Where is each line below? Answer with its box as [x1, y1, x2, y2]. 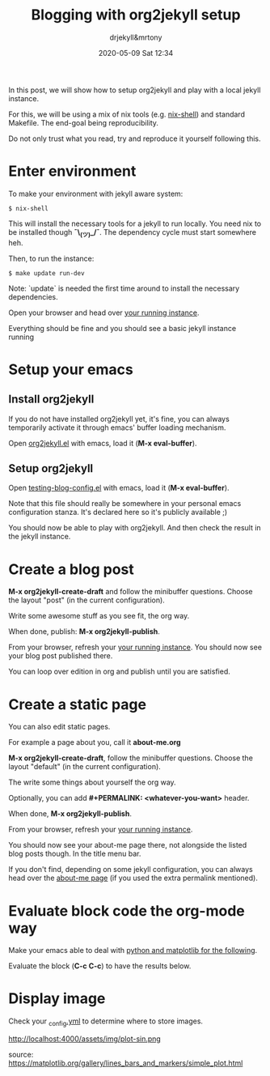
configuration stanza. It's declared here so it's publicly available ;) [8, 508, 228, 517]
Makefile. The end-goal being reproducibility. [8, 117, 159, 127]
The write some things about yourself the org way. [8, 777, 176, 787]
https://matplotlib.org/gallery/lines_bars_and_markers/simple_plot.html [8, 1058, 243, 1068]
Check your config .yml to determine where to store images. [8, 1016, 204, 1028]
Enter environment [8, 162, 137, 181]
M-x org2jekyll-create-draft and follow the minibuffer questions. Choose [8, 587, 253, 597]
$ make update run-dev [8, 269, 85, 277]
